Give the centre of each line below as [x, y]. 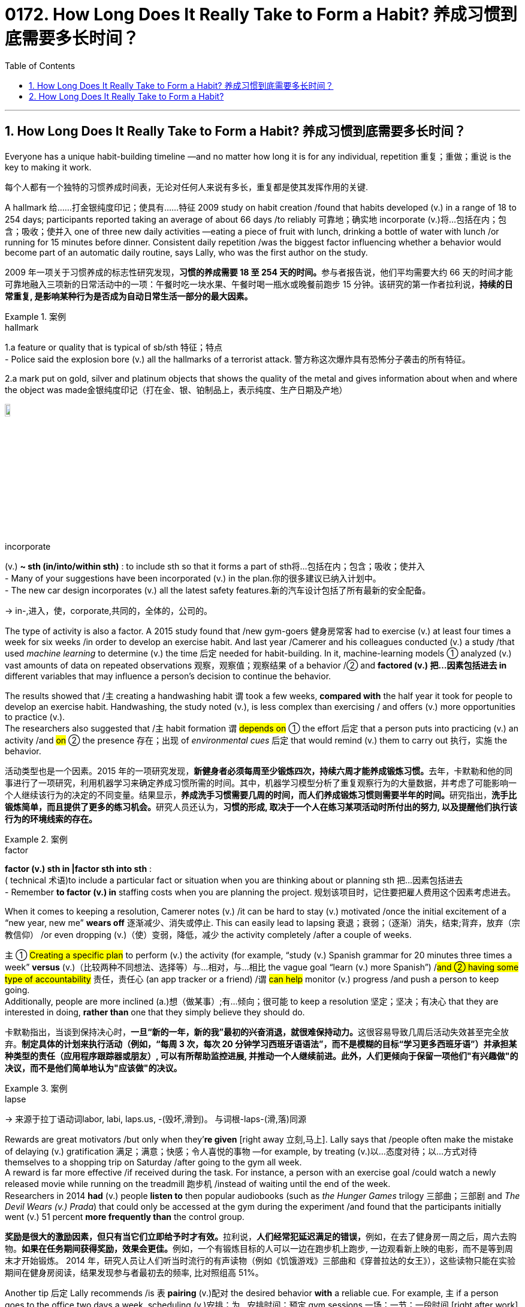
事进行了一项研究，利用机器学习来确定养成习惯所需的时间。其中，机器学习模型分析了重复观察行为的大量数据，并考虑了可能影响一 [261, 783]
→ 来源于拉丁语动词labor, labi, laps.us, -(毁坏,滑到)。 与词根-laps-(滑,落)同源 [156, 1119]
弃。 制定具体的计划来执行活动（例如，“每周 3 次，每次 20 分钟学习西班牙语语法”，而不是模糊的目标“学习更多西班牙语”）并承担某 [261, 1044]
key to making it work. [48, 167]
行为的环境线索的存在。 [51, 819]
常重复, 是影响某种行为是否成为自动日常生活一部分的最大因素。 [129, 296]
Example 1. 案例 [35, 316]
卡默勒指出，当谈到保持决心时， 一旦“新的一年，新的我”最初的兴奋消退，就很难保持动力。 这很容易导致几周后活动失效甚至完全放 [257, 1032]
